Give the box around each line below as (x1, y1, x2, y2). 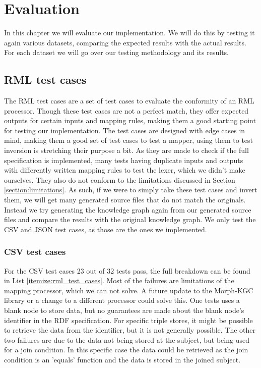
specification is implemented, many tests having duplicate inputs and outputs (4, 154, 243, 165)
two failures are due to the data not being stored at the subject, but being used (4, 334, 249, 345)
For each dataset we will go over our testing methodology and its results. (4, 47, 229, 58)
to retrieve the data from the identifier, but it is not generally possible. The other (4, 325, 256, 335)
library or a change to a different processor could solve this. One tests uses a (4, 295, 240, 305)
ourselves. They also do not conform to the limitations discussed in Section (4, 174, 235, 185)
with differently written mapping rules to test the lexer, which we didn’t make (4, 165, 245, 175)
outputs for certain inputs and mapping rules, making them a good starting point (4, 115, 256, 126)
